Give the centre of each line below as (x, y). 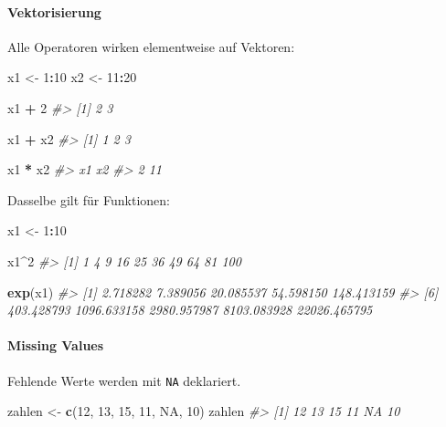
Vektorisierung (54, 11)
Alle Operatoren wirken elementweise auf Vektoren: (151, 46)
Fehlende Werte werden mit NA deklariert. (124, 380)
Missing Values (56, 345)
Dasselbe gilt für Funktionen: (89, 199)
